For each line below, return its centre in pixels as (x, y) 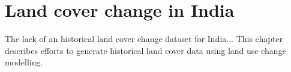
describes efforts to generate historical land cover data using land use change (145, 50)
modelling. (24, 62)
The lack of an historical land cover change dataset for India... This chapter (144, 39)
